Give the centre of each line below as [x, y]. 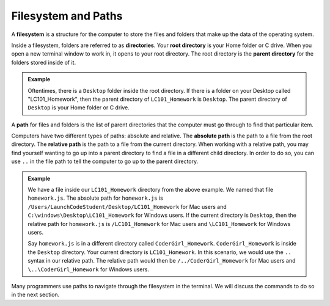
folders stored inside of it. [44, 62]
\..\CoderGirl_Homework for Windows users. [89, 269]
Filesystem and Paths [67, 16]
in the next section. [35, 295]
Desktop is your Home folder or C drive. [79, 107]
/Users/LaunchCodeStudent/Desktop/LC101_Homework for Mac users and [127, 206]
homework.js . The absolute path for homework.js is [95, 198]
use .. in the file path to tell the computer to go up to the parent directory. [105, 161]
